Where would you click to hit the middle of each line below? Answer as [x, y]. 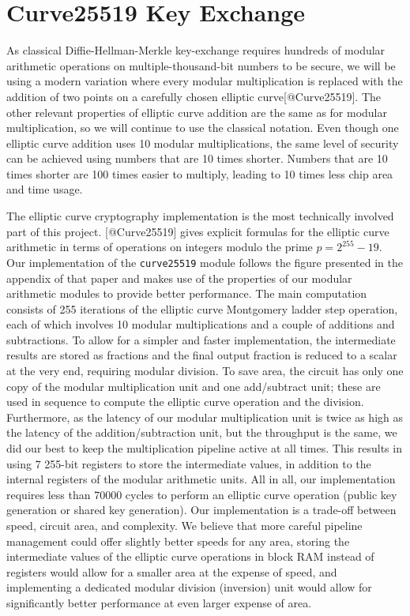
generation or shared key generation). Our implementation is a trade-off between [201, 510]
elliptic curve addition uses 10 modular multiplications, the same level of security [203, 143]
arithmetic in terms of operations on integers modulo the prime [160, 247]
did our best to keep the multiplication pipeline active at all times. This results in [204, 448]
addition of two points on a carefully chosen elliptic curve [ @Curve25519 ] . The [194, 96]
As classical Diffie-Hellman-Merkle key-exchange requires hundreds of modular [196, 50]
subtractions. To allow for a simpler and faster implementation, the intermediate [201, 339]
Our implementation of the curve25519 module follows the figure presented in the [205, 262]
